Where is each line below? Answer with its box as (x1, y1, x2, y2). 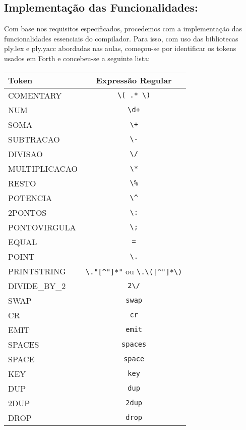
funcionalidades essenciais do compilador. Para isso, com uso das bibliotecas (4, 33, 238, 43)
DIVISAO (8, 148, 43, 160)
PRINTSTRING (8, 265, 66, 277)
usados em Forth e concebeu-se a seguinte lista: (4, 53, 150, 63)
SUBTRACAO (8, 133, 60, 145)
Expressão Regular (96, 74, 172, 86)
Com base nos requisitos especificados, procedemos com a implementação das (4, 23, 242, 34)
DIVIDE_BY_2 (8, 279, 66, 292)
